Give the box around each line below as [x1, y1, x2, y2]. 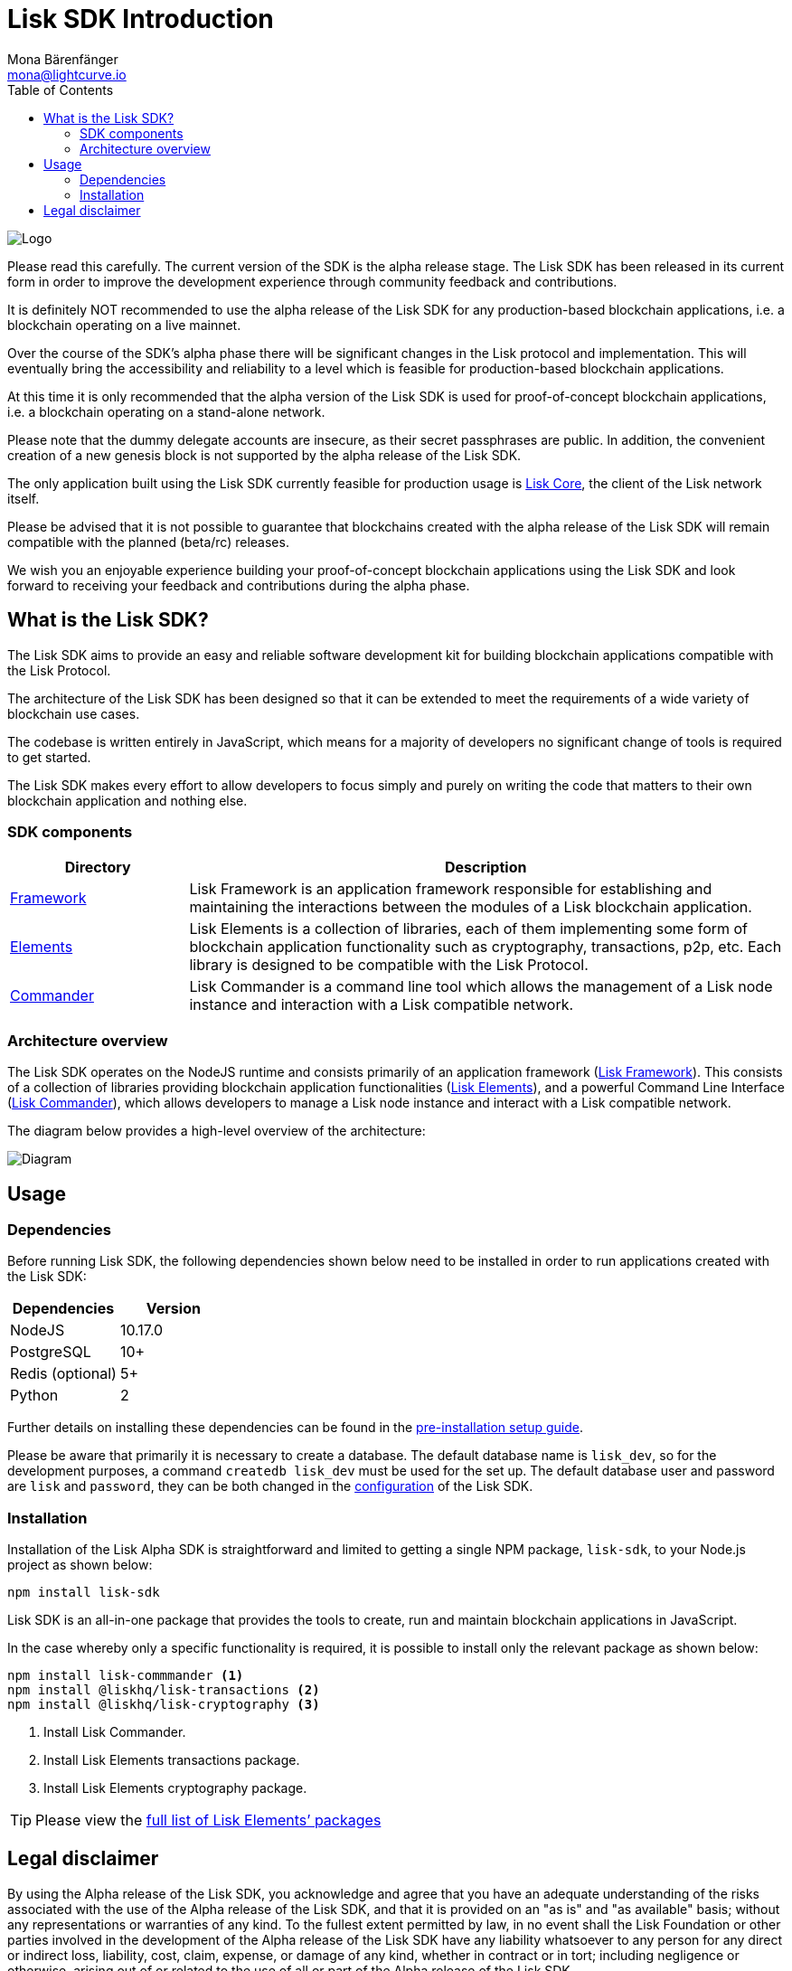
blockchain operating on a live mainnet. [7, 316, 241, 333]
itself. [7, 490, 40, 506]
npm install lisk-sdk [7, 1585, 160, 1600]
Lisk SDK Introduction [7, 4, 274, 34]
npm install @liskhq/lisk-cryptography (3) [7, 1697, 320, 1712]
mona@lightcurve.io [7, 66, 127, 82]
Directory [64, 858, 131, 877]
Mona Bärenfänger [7, 51, 118, 67]
